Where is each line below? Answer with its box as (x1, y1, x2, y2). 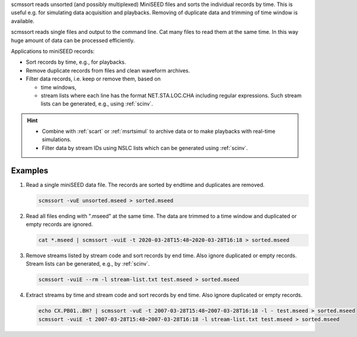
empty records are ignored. (26, 221, 93, 228)
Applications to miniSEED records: (11, 48, 95, 55)
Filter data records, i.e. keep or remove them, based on (26, 75, 161, 83)
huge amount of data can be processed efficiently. (11, 36, 135, 44)
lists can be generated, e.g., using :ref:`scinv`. (40, 100, 154, 107)
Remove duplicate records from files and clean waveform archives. (26, 67, 190, 74)
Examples (11, 166, 49, 176)
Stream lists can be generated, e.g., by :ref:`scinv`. (26, 260, 150, 267)
